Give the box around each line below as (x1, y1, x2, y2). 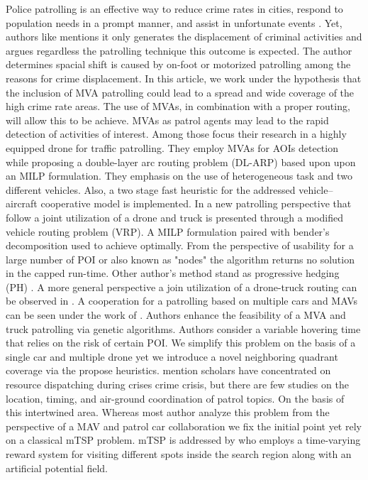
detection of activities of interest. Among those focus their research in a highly (6, 126, 347, 141)
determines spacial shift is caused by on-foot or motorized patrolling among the (6, 57, 351, 72)
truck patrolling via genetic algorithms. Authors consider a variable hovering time (6, 321, 361, 336)
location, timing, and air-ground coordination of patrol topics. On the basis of (6, 391, 345, 405)
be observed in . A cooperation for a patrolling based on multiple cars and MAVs (6, 293, 357, 308)
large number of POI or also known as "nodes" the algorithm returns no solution (6, 251, 355, 266)
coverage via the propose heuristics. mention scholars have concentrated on (6, 363, 331, 378)
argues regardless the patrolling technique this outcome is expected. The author (6, 43, 352, 58)
